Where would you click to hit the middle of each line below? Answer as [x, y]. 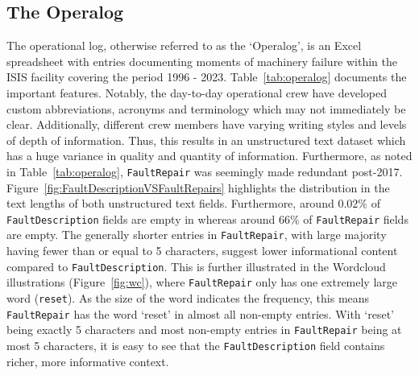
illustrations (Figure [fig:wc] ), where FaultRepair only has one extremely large [202, 282]
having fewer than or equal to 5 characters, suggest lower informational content [202, 251]
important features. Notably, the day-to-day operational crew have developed [197, 92]
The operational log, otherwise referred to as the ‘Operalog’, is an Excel [184, 45]
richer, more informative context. [88, 361]
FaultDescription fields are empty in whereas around [141, 218]
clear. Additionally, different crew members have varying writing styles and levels [207, 124]
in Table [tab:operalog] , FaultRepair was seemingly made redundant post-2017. [205, 171]
